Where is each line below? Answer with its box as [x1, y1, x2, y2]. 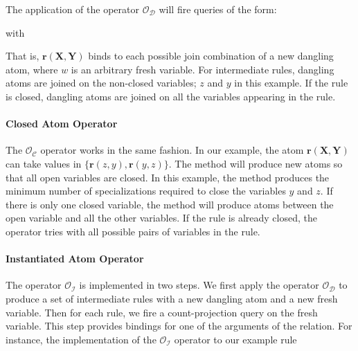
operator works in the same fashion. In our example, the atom [40, 143, 304, 157]
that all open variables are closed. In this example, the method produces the [6, 170, 330, 184]
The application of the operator [6, 2, 139, 16]
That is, [6, 48, 39, 63]
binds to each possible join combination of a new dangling [88, 48, 334, 63]
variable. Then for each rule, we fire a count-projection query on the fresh [6, 305, 318, 319]
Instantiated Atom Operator [6, 251, 144, 266]
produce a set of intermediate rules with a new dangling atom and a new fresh [6, 291, 338, 305]
